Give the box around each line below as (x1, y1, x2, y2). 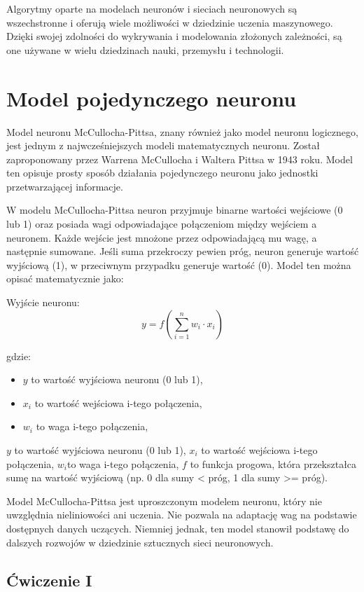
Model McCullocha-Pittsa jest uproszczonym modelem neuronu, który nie (6, 493, 322, 508)
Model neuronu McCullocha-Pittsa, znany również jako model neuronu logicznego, (6, 124, 358, 139)
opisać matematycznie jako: (6, 271, 124, 286)
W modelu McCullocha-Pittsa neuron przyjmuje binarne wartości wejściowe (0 (6, 202, 343, 217)
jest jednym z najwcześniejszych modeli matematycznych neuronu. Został (6, 138, 320, 153)
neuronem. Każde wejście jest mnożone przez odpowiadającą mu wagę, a (6, 230, 317, 245)
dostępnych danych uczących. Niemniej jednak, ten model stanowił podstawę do (6, 521, 349, 535)
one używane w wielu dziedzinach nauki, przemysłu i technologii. (6, 42, 284, 57)
